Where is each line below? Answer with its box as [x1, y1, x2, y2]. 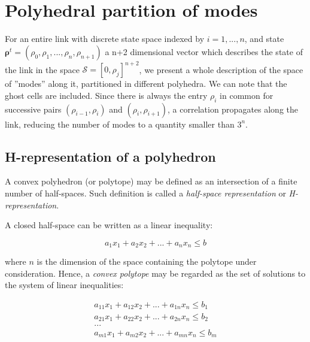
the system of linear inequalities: [5, 279, 124, 291]
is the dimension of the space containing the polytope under [37, 255, 257, 268]
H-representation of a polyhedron [5, 147, 216, 165]
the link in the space [5, 63, 80, 75]
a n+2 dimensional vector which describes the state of [105, 45, 303, 57]
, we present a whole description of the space [139, 63, 303, 75]
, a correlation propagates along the [168, 102, 299, 115]
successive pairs [5, 102, 62, 115]
